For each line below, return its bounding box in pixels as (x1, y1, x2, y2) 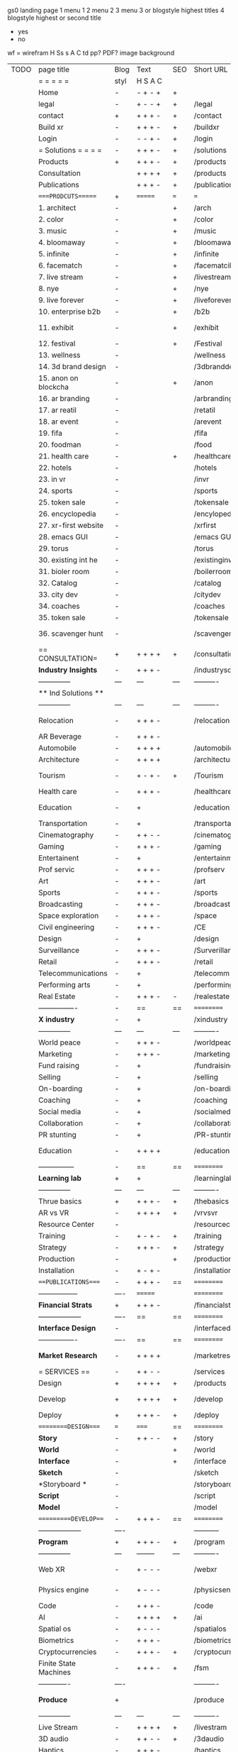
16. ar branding (38, 394, 90, 403)
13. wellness (38, 351, 81, 360)
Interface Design (38, 1323, 96, 1333)
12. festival (38, 338, 76, 348)
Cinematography (38, 830, 94, 839)
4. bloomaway (38, 238, 86, 247)
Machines (38, 1668, 72, 1677)
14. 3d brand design (38, 362, 106, 371)
